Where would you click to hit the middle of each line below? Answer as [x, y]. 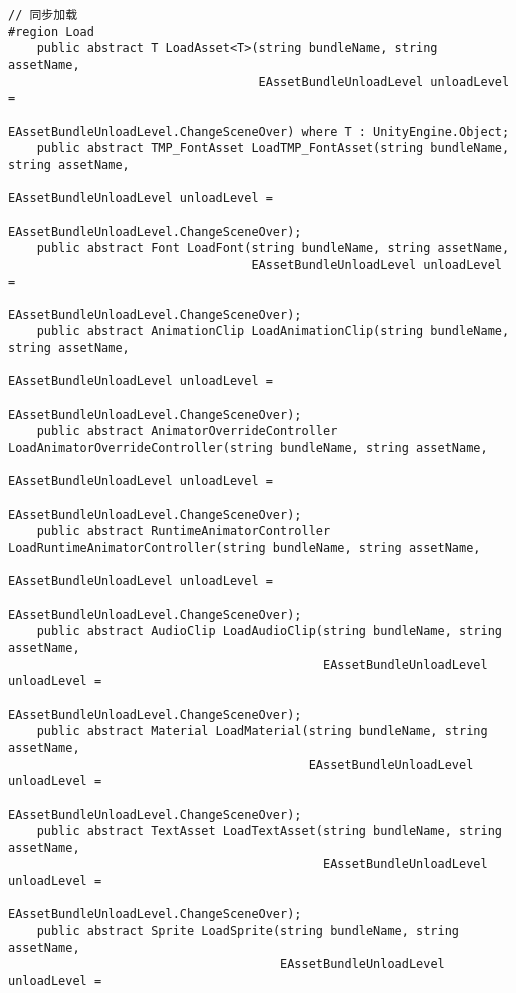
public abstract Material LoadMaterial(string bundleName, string [262, 731]
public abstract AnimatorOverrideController [187, 431]
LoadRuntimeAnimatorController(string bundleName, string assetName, [244, 548]
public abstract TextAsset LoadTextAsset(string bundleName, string [269, 831]
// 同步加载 [43, 15]
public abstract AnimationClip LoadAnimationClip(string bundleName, [273, 331]
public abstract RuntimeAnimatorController [183, 531]
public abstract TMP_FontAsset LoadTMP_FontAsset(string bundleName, [273, 148]
